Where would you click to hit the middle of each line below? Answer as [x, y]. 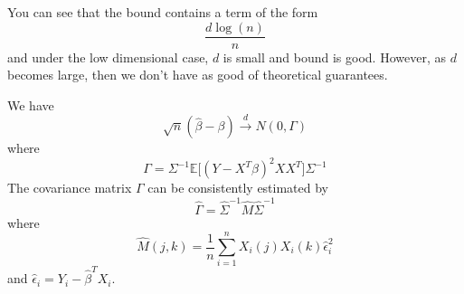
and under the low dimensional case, [108, 57]
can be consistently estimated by [238, 188]
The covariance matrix [70, 188]
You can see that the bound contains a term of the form [163, 12]
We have [31, 104]
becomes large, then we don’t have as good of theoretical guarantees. [198, 75]
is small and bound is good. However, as [334, 57]
